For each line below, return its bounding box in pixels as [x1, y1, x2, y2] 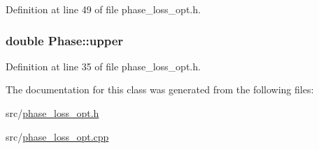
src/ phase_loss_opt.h [6, 106, 99, 120]
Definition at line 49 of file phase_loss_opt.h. [6, 2, 201, 16]
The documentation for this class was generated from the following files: [6, 82, 314, 97]
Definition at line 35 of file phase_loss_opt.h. [6, 58, 201, 73]
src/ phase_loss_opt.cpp [6, 129, 109, 143]
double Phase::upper [6, 31, 124, 49]
